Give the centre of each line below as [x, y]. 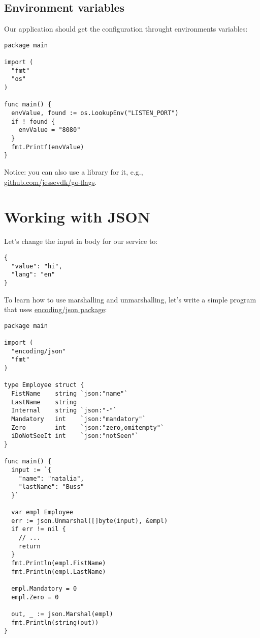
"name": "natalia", [51, 478]
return [29, 546]
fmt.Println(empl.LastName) [59, 572]
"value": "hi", [37, 266]
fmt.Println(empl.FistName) [59, 563]
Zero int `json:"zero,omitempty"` [88, 427]
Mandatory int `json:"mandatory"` [79, 419]
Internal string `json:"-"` [64, 411]
